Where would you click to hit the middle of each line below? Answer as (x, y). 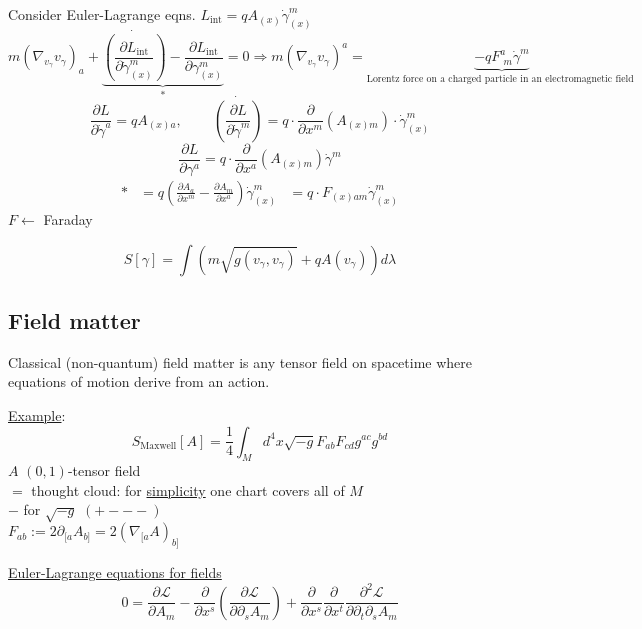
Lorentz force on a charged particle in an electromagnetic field (500, 79)
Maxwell (158, 445)
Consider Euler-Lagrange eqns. (102, 14)
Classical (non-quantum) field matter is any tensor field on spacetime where (240, 361)
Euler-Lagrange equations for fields (115, 572)
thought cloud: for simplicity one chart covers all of (188, 489)
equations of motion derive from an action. (139, 381)
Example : (37, 414)
